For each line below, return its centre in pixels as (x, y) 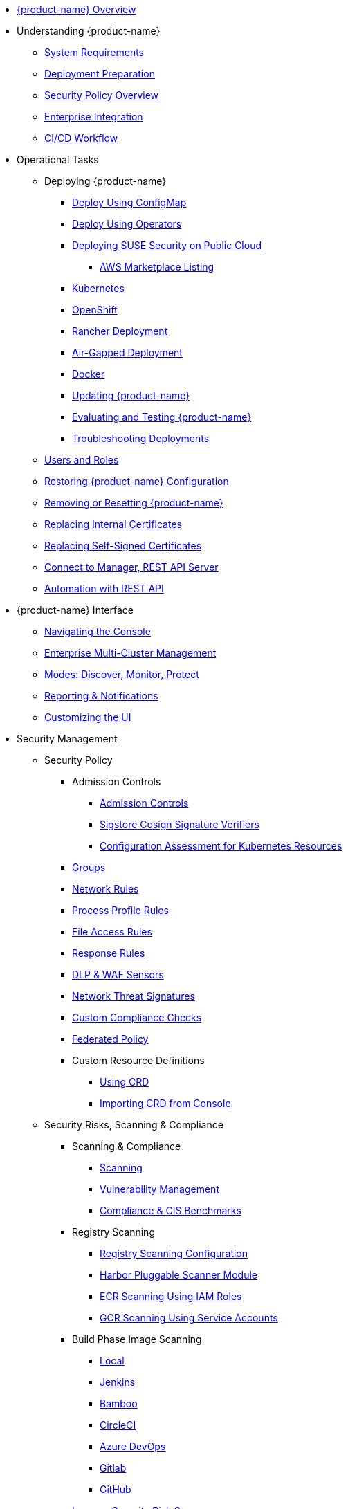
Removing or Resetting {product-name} (134, 503)
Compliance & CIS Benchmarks (171, 1210)
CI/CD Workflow (81, 138)
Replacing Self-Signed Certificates (123, 546)
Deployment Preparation (100, 74)
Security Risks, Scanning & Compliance (134, 1125)
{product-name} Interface (75, 610)
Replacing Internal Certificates (113, 524)
